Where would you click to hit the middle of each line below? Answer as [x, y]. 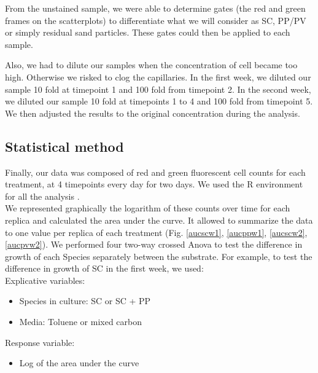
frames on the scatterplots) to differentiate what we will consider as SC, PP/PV [156, 20]
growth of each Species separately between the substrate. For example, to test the [159, 256]
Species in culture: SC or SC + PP [85, 301]
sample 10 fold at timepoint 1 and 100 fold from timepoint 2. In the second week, [158, 89]
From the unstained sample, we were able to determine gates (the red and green [155, 8]
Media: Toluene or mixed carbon [81, 322]
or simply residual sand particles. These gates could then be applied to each [148, 32]
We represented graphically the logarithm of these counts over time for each [148, 208]
